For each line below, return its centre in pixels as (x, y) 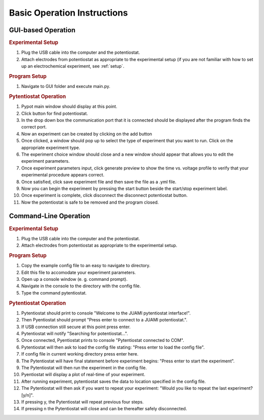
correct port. (34, 127)
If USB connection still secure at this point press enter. (76, 327)
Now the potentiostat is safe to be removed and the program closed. (90, 202)
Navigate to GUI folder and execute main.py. (66, 86)
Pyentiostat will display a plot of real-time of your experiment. (83, 375)
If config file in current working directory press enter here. (80, 354)
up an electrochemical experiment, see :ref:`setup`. (73, 66)
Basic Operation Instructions (68, 13)
